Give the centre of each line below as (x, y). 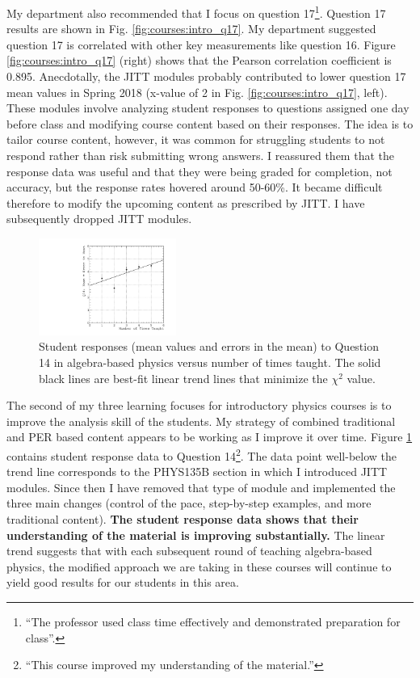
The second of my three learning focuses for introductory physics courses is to (199, 405)
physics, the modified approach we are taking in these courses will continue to (199, 566)
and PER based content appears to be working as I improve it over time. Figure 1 (210, 437)
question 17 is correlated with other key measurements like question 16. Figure (201, 44)
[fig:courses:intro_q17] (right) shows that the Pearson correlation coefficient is (199, 60)
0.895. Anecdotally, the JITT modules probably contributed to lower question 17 (206, 76)
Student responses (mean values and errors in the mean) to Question (209, 346)
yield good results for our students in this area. (123, 582)
